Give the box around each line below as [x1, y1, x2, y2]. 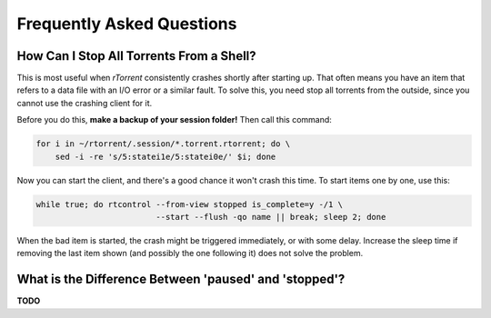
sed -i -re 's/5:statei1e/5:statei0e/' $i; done [55, 151, 276, 162]
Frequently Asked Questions [16, 14, 237, 34]
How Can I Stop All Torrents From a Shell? [16, 48, 256, 64]
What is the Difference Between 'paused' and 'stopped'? [16, 272, 346, 287]
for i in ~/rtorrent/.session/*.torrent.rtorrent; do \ [35, 139, 291, 149]
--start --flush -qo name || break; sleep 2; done [155, 212, 386, 222]
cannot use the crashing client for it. [16, 97, 153, 108]
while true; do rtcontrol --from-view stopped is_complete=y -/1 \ [35, 199, 344, 209]
